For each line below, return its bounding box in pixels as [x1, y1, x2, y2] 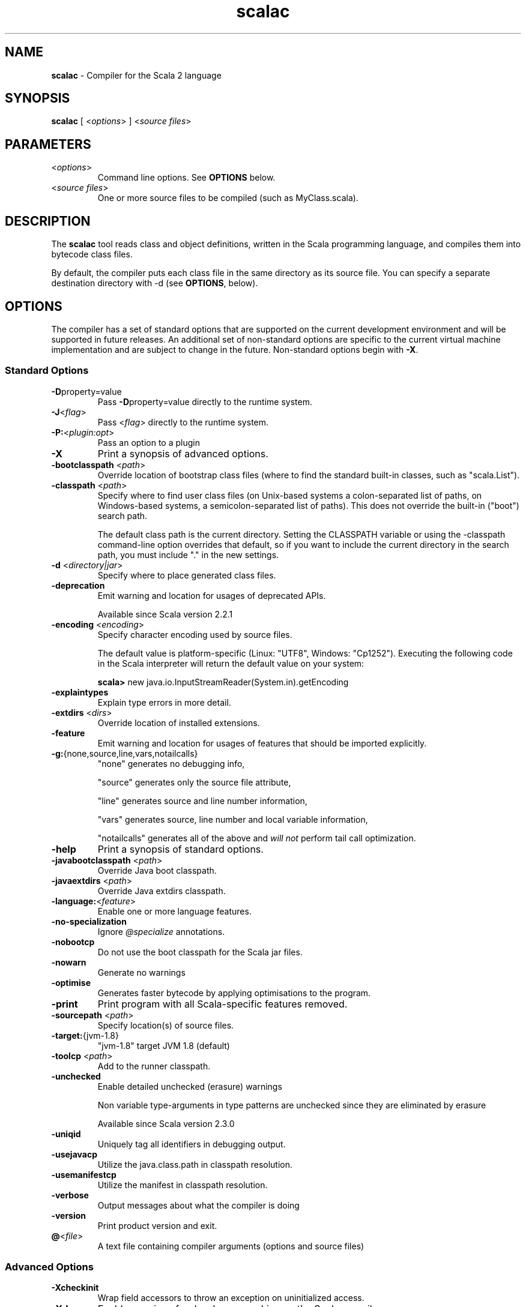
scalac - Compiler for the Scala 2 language [51, 70, 222, 80]
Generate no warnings [97, 967, 186, 978]
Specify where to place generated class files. [97, 569, 276, 580]
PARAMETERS [5, 136, 91, 152]
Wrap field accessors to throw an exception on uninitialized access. [97, 1293, 364, 1303]
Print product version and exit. [97, 1220, 217, 1231]
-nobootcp [51, 936, 95, 947]
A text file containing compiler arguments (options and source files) [97, 1240, 364, 1251]
